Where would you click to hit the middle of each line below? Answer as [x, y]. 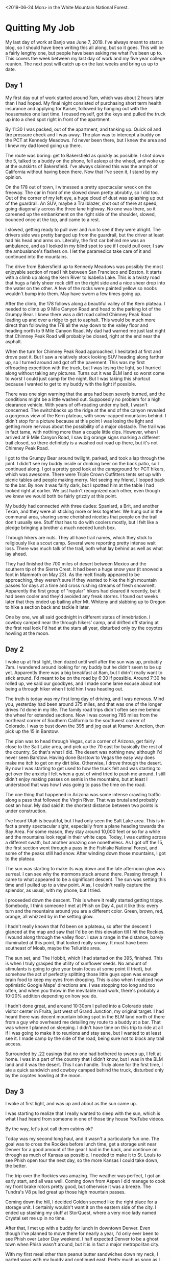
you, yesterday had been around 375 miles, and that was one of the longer [84, 704]
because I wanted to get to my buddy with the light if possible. [71, 384]
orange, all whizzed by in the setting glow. [50, 916]
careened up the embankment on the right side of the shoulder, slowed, [81, 214]
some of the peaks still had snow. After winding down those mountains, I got [86, 853]
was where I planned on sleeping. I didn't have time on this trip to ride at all [84, 1027]
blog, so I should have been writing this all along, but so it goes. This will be [85, 47]
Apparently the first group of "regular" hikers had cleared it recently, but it [83, 591]
